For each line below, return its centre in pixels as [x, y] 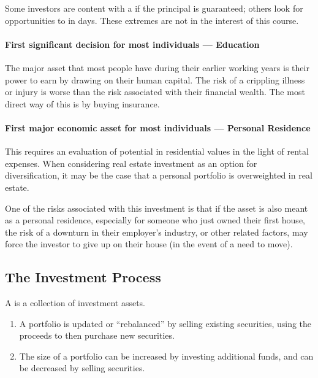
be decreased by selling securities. [82, 368]
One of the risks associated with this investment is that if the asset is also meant [157, 208]
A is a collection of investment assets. [75, 303]
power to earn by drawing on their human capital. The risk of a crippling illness [155, 79]
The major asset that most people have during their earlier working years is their [157, 67]
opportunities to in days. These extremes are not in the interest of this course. [152, 20]
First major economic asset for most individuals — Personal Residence [158, 127]
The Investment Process [83, 277]
